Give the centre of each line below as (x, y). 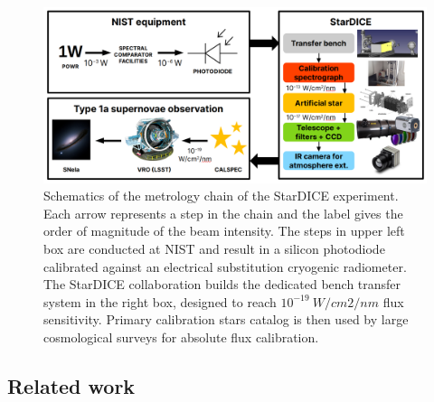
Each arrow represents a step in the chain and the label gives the (223, 213)
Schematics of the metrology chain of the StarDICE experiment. (221, 196)
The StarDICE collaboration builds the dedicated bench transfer (222, 284)
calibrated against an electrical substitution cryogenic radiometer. (225, 266)
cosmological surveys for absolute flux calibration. (181, 337)
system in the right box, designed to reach (160, 301)
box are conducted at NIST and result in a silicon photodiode (214, 248)
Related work (71, 385)
